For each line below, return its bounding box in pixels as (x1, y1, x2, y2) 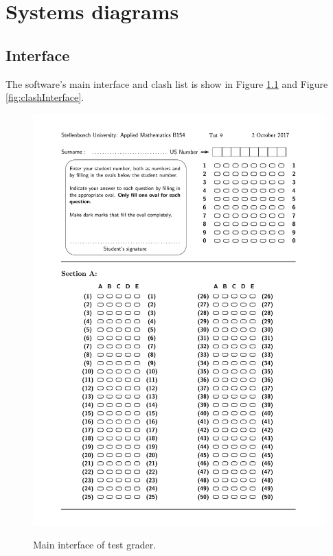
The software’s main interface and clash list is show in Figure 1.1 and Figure (5, 76, 328, 91)
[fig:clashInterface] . (5, 90, 84, 104)
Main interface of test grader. (33, 537, 157, 552)
